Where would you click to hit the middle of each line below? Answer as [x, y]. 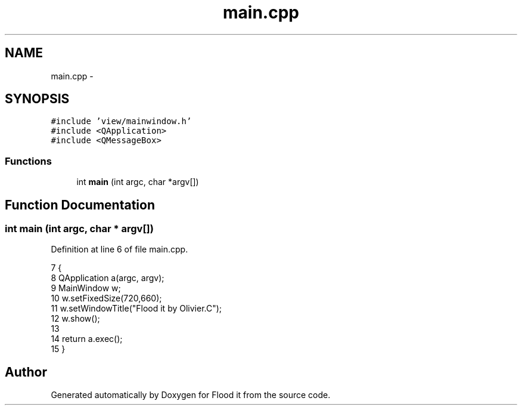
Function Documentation [80, 205]
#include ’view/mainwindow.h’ [121, 121]
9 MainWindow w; [86, 288]
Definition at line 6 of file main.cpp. [119, 249]
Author [26, 372]
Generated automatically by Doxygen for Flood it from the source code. [191, 395]
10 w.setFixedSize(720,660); [106, 298]
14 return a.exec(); [87, 339]
